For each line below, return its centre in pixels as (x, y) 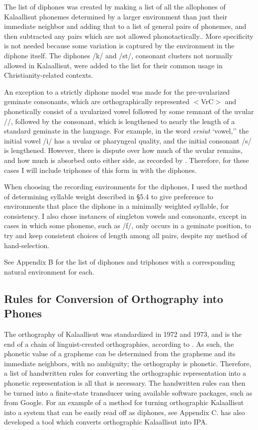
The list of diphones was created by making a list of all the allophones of (115, 6)
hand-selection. (27, 245)
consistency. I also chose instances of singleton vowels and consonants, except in (125, 215)
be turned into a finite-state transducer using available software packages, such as (128, 392)
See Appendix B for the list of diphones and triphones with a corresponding (120, 262)
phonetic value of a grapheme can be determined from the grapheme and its (120, 354)
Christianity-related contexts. (49, 75)
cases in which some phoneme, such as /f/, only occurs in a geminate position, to (128, 225)
